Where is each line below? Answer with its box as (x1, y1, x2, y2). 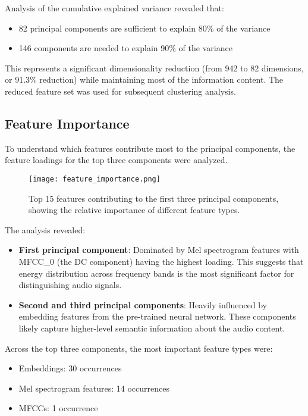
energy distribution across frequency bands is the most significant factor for (18, 267, 294, 279)
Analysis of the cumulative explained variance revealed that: (5, 2, 224, 14)
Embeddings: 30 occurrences (18, 362, 122, 374)
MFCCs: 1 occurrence (18, 402, 98, 414)
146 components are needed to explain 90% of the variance (18, 42, 232, 54)
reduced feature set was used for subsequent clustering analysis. (5, 85, 236, 97)
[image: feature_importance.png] (29, 174, 161, 183)
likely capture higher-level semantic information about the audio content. (18, 321, 285, 334)
